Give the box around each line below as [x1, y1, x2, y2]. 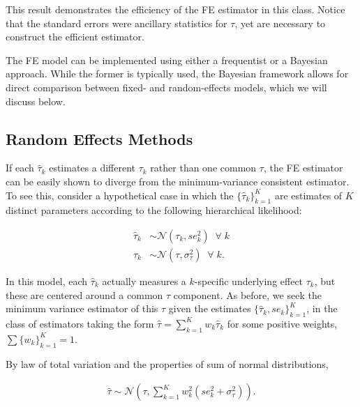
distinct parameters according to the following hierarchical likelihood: [6, 203, 302, 217]
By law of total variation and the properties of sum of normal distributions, [6, 356, 329, 371]
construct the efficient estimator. [6, 29, 144, 44]
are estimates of [274, 187, 343, 202]
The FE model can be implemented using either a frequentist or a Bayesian [6, 52, 328, 67]
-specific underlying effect [194, 274, 303, 288]
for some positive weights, [227, 316, 338, 330]
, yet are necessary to [234, 15, 326, 30]
